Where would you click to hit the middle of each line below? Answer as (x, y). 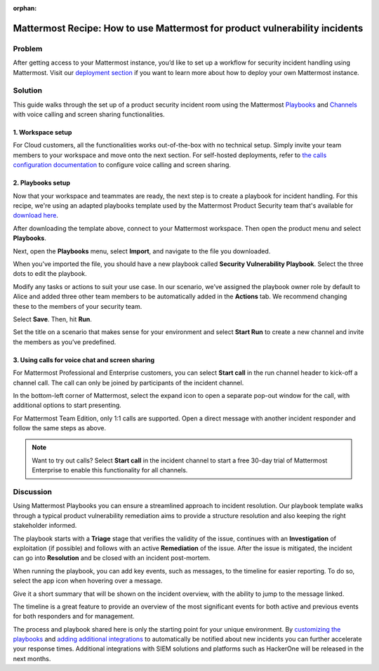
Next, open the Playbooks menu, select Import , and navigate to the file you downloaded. (142, 251)
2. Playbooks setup (41, 183)
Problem (28, 48)
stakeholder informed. (45, 526)
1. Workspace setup (42, 133)
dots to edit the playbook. (50, 274)
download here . (36, 215)
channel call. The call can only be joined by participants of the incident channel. (128, 383)
